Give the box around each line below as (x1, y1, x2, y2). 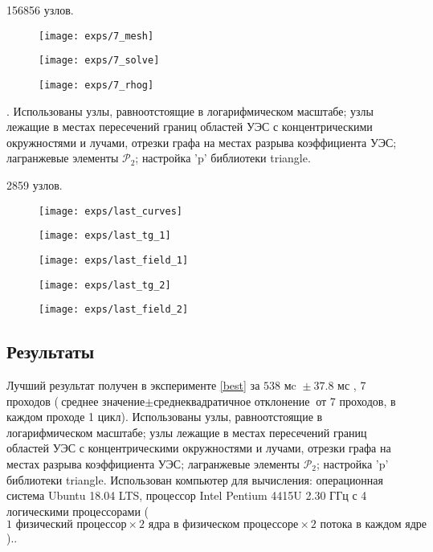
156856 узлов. (6, 2, 74, 18)
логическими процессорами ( (6, 502, 149, 519)
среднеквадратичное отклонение (153, 396, 310, 408)
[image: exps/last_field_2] (39, 304, 189, 316)
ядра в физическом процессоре (148, 519, 299, 531)
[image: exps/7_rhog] (39, 79, 154, 91)
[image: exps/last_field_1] (39, 254, 189, 266)
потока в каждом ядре (320, 519, 427, 531)
